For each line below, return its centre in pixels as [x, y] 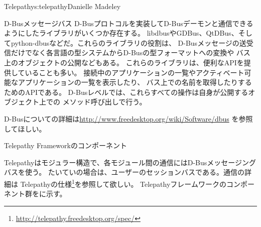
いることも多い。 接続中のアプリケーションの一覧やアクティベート [135, 72]
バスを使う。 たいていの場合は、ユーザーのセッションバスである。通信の [124, 172]
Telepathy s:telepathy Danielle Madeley [62, 6]
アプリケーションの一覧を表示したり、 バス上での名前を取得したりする [135, 82]
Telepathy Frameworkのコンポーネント [66, 145]
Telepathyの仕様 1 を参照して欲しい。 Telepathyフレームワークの [123, 183]
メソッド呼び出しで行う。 [104, 102]
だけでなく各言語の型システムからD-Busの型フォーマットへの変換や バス [130, 52]
